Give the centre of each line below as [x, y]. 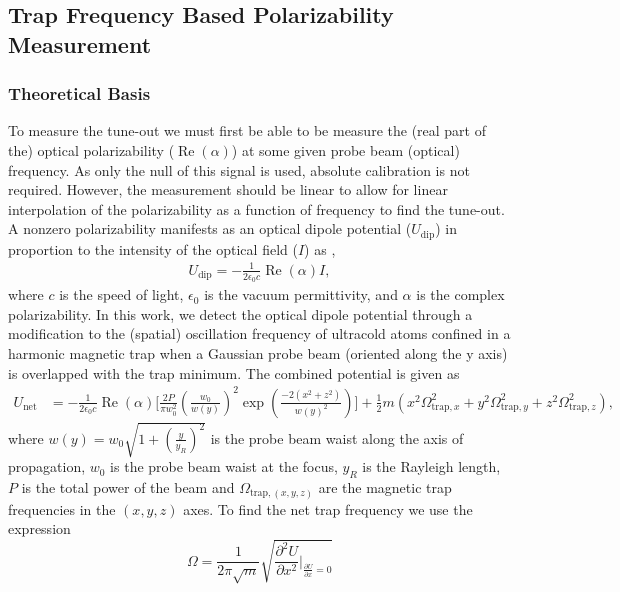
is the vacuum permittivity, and [301, 294]
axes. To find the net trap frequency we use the [328, 508]
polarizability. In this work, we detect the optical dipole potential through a [240, 313]
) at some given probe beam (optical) [345, 149]
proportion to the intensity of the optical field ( [153, 248]
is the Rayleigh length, [431, 466]
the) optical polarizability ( [91, 149]
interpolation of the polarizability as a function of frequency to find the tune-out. [256, 208]
